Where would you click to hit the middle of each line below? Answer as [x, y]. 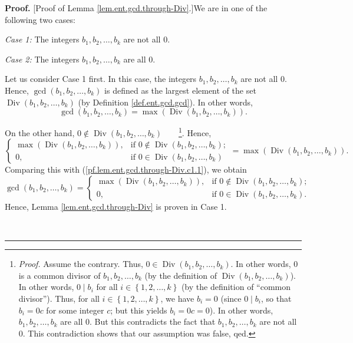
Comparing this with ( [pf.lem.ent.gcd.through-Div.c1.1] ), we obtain [126, 169]
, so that [276, 298]
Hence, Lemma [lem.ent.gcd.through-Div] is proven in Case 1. [116, 206]
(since [231, 298]
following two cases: [40, 19]
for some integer [75, 310]
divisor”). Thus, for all [59, 298]
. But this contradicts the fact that [153, 321]
